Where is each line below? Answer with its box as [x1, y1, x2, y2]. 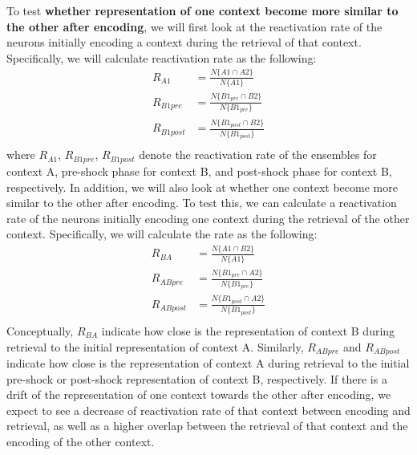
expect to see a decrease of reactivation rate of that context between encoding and [6, 401, 411, 418]
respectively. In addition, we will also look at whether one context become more [6, 178, 398, 195]
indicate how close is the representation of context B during [101, 322, 395, 339]
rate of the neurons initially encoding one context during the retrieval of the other [6, 209, 410, 226]
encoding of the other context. [6, 433, 155, 449]
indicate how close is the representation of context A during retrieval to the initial [6, 355, 410, 372]
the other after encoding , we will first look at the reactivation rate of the [6, 18, 383, 35]
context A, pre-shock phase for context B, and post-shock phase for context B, [6, 162, 392, 179]
